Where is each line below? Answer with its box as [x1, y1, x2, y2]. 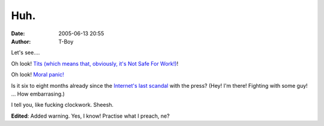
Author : [11, 38, 31, 45]
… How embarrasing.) [11, 90, 65, 97]
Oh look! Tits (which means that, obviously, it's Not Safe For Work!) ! [11, 60, 179, 67]
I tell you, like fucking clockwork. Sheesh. [11, 102, 114, 109]
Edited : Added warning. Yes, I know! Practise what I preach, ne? [11, 112, 170, 119]
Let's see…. [11, 49, 40, 56]
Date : [11, 30, 25, 37]
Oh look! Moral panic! [11, 71, 64, 78]
